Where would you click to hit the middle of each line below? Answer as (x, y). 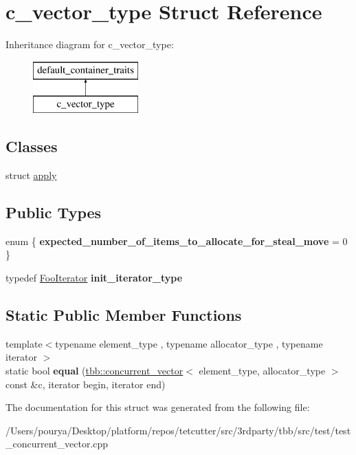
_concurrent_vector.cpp (57, 444)
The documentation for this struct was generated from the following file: (158, 407)
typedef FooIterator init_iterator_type (94, 278)
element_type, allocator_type (262, 371)
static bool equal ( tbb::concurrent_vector (94, 371)
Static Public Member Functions (124, 315)
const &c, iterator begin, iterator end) (86, 384)
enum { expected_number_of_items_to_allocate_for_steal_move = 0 (177, 241)
